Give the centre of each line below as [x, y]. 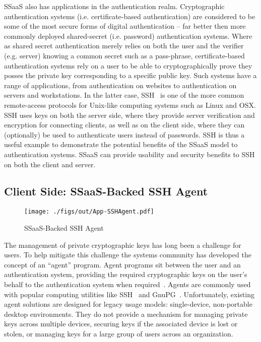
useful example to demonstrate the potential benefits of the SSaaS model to [121, 144]
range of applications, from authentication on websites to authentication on [120, 85]
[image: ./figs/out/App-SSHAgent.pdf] [89, 212]
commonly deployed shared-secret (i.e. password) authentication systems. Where [128, 36]
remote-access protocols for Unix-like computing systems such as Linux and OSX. [130, 105]
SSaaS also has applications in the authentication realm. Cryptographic [114, 6]
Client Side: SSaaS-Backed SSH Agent [106, 191]
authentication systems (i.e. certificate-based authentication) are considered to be [130, 16]
